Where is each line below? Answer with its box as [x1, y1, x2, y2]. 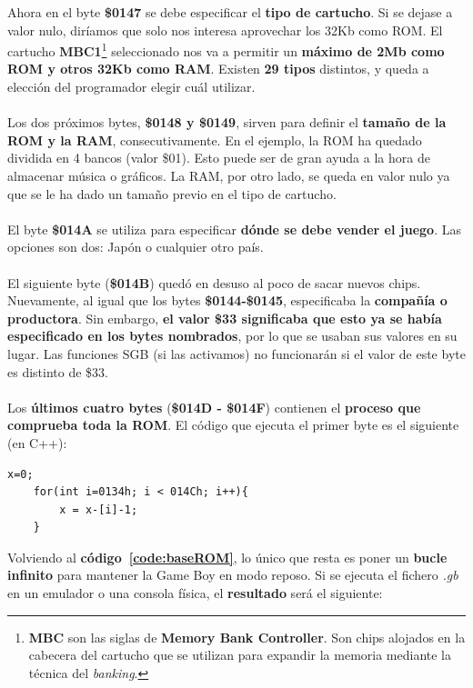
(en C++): [7, 433, 67, 452]
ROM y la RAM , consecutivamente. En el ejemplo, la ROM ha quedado [7, 130, 422, 149]
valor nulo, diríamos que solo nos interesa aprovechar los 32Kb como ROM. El [7, 20, 443, 39]
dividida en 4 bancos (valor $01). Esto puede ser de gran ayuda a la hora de [7, 148, 430, 167]
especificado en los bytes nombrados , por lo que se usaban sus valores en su [7, 326, 458, 345]
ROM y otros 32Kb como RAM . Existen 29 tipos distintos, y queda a [7, 59, 429, 78]
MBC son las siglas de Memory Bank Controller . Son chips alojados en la [28, 627, 466, 646]
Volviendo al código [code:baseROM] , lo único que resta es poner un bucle [7, 547, 448, 566]
